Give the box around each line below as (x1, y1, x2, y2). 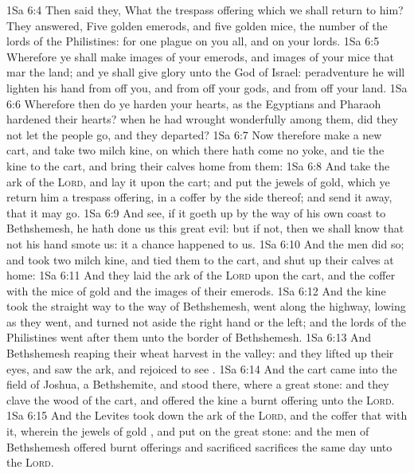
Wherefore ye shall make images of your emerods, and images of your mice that (6, 48, 394, 64)
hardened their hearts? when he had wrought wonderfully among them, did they (6, 111, 398, 127)
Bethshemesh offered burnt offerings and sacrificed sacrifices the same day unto (6, 438, 393, 455)
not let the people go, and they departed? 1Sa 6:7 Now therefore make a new (6, 126, 382, 143)
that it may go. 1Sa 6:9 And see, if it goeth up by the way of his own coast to (6, 204, 386, 221)
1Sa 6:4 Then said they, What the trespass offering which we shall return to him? (6, 2, 404, 18)
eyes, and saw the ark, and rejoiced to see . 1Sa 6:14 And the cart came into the (6, 360, 397, 377)
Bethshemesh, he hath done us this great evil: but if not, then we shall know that (6, 220, 404, 236)
